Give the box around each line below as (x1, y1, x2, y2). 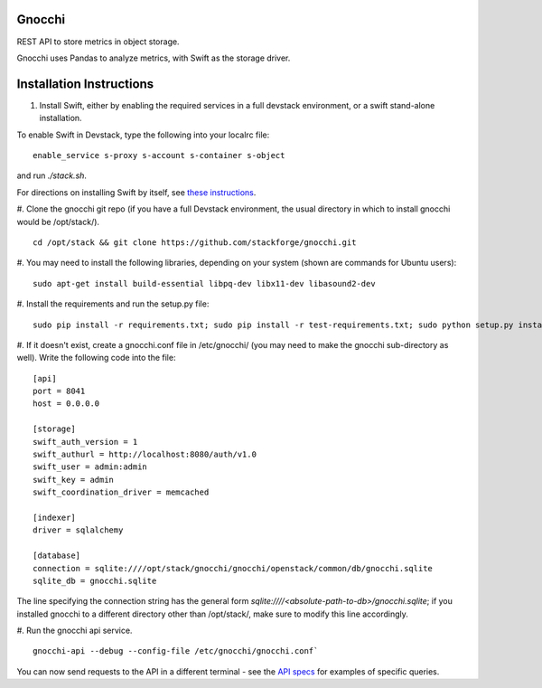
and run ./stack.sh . (16, 170, 88, 181)
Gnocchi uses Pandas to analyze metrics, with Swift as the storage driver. (16, 52, 291, 63)
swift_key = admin (33, 475, 115, 485)
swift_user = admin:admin (33, 462, 148, 472)
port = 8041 (33, 386, 86, 397)
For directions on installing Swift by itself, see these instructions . (16, 186, 257, 198)
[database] (33, 551, 81, 561)
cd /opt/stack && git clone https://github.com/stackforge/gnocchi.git (33, 237, 357, 248)
